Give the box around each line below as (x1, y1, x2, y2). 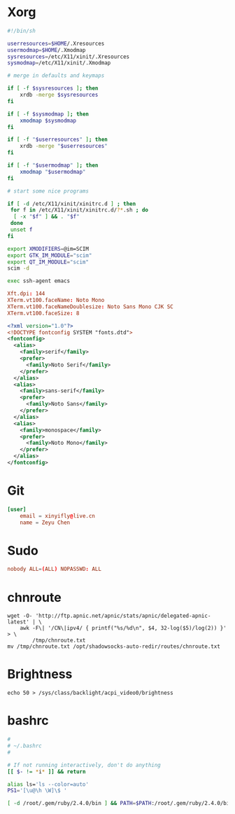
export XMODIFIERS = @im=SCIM (7, 245, 90, 252)
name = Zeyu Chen (20, 519, 71, 526)
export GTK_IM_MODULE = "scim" (7, 251, 92, 259)
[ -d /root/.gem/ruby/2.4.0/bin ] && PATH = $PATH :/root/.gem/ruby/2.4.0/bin (7, 800, 233, 807)
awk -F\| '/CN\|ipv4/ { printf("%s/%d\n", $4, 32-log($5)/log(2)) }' (20, 625, 227, 632)
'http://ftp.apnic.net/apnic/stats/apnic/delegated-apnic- (35, 612, 211, 620)
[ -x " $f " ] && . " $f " (13, 213, 80, 221)
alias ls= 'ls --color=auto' (7, 780, 90, 788)
